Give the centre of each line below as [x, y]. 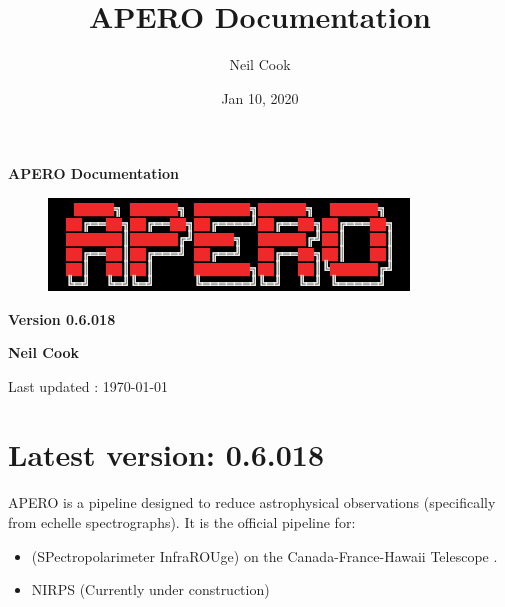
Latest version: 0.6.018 [166, 454]
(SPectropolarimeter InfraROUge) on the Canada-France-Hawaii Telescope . [264, 555]
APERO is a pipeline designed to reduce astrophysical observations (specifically [252, 502]
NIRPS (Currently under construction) [150, 589]
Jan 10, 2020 [260, 97]
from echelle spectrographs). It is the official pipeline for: [182, 522]
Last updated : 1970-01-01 [88, 385]
